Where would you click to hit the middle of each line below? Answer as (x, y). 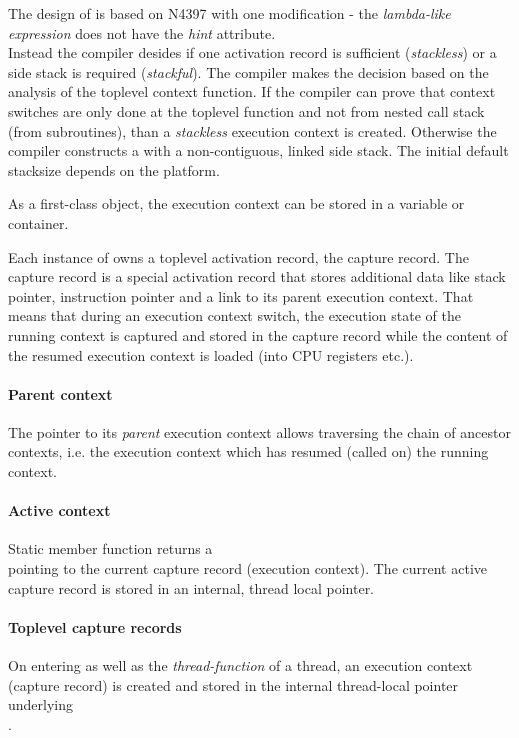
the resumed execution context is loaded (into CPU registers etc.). (211, 354)
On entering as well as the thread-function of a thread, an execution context (240, 665)
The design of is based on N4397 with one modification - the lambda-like (229, 13)
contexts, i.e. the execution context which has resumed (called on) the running (248, 451)
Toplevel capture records (95, 626)
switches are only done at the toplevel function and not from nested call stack (246, 110)
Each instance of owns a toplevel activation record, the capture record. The (238, 256)
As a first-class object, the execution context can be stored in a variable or (236, 203)
